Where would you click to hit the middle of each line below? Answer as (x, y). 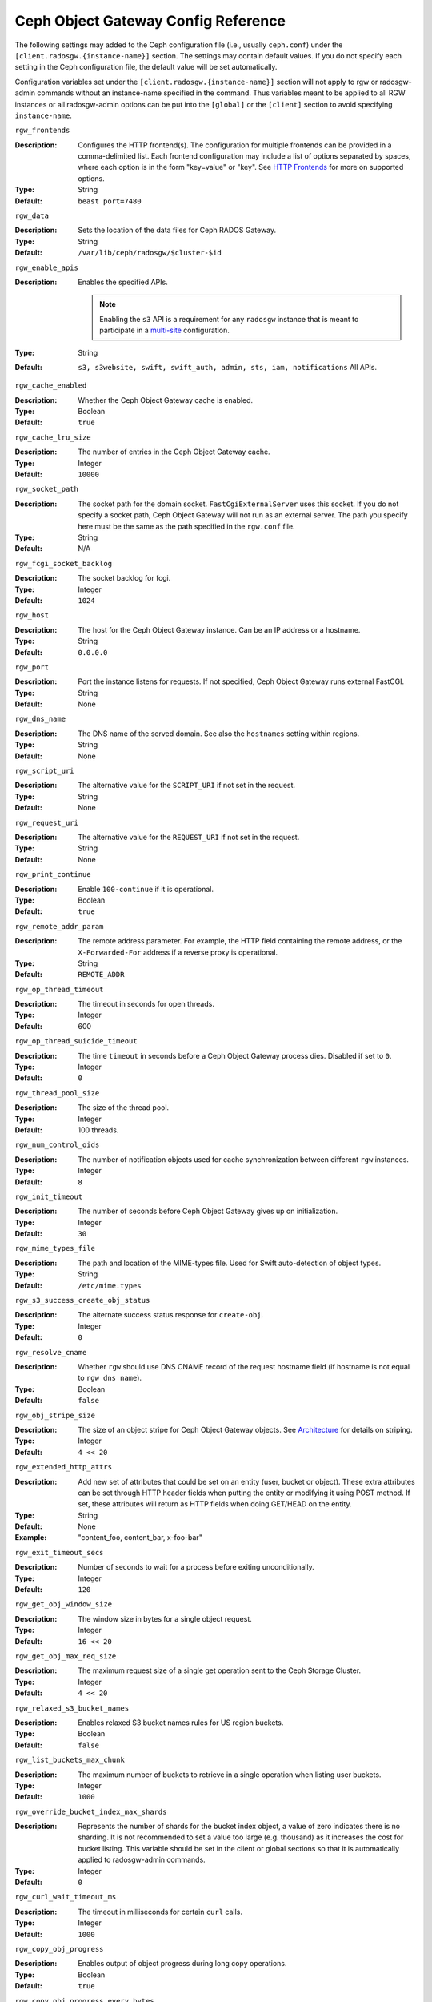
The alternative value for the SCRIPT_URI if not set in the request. (187, 786)
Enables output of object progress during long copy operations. (182, 1964)
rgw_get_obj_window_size (63, 1604)
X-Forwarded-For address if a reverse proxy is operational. (178, 952)
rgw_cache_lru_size (53, 437)
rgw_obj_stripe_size (55, 1415)
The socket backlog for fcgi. (124, 578)
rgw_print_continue (53, 874)
